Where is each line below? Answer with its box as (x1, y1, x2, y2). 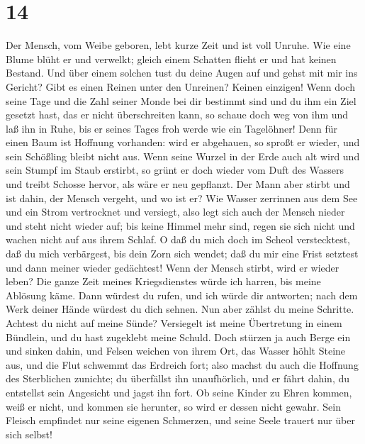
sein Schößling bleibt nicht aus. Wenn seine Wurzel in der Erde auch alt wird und (6, 148, 360, 163)
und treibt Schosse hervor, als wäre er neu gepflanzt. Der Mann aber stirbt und (6, 177, 350, 192)
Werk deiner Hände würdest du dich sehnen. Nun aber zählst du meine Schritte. (6, 301, 354, 316)
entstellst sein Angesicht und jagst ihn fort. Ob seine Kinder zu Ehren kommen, (6, 384, 352, 399)
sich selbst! (6, 426, 52, 441)
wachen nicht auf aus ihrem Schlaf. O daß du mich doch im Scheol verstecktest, (6, 232, 350, 247)
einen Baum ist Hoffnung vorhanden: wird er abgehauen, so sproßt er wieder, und (6, 135, 360, 150)
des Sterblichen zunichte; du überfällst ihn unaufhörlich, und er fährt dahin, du (6, 371, 350, 386)
